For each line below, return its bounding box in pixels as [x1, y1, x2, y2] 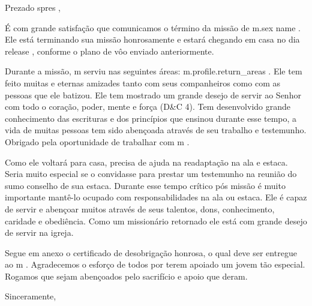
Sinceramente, [5, 290, 56, 302]
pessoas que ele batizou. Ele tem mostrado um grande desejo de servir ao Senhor [5, 88, 301, 101]
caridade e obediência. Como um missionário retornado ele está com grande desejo [5, 214, 307, 227]
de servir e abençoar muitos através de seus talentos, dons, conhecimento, [5, 202, 275, 215]
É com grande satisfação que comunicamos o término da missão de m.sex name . [5, 21, 301, 34]
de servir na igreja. [5, 226, 74, 239]
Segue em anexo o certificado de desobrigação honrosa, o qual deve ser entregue [5, 246, 297, 259]
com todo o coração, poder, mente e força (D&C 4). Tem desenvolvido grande [5, 100, 290, 113]
